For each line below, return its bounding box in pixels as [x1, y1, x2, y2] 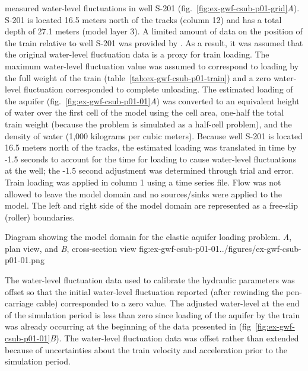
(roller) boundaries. [5, 210, 75, 223]
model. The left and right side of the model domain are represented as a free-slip [5, 199, 298, 212]
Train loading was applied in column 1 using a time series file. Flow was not [5, 175, 281, 188]
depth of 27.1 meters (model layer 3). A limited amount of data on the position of [5, 25, 303, 37]
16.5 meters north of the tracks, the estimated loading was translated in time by [5, 141, 297, 153]
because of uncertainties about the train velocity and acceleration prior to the [5, 343, 287, 356]
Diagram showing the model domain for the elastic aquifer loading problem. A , [5, 231, 292, 243]
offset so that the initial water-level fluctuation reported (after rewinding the [5, 285, 284, 298]
